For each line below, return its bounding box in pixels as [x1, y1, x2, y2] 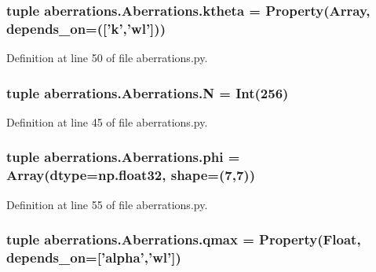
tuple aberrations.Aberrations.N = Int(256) [6, 83, 289, 102]
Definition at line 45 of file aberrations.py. [6, 113, 208, 130]
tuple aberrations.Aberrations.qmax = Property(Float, [6, 230, 361, 249]
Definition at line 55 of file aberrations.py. [6, 196, 208, 212]
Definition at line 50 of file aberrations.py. [6, 50, 208, 66]
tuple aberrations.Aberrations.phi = [6, 147, 240, 167]
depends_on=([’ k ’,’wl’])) [6, 18, 166, 38]
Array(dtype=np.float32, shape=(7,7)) [6, 165, 255, 185]
